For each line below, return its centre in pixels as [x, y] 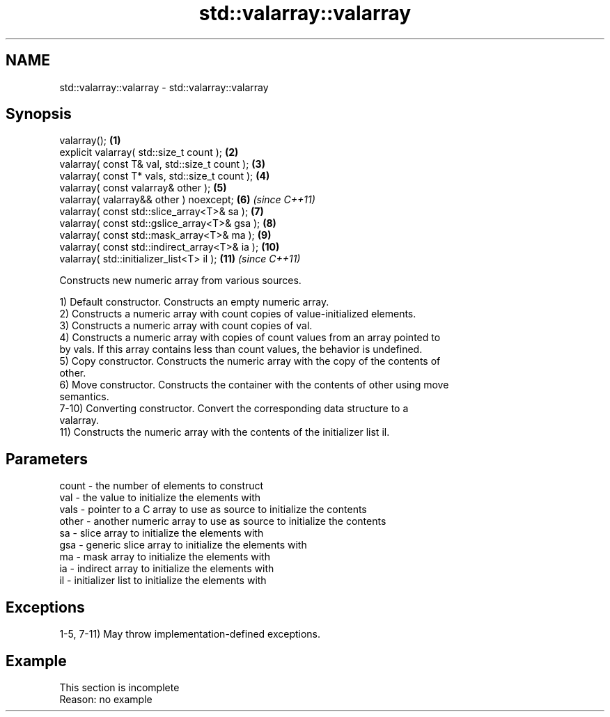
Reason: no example [106, 699]
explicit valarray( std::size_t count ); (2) [149, 152]
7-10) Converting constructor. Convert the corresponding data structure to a [234, 409]
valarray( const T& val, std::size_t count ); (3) [162, 164]
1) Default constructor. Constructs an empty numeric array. [194, 302]
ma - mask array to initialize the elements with [165, 557]
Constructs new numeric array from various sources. [180, 281]
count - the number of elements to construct [162, 486]
